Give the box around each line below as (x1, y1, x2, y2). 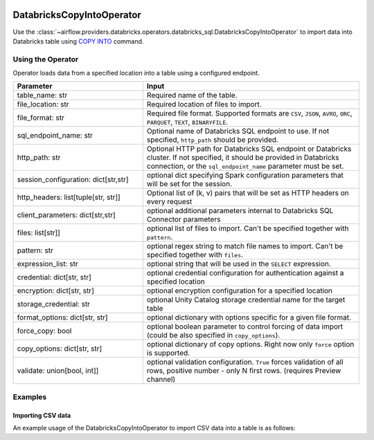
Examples (12, 392, 47, 401)
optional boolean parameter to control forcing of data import (146, 322, 344, 331)
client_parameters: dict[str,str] (17, 210, 116, 220)
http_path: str (17, 153, 61, 163)
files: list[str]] (17, 228, 60, 238)
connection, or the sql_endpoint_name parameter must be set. (146, 161, 344, 171)
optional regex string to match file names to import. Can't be (146, 241, 344, 251)
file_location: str (17, 100, 69, 109)
